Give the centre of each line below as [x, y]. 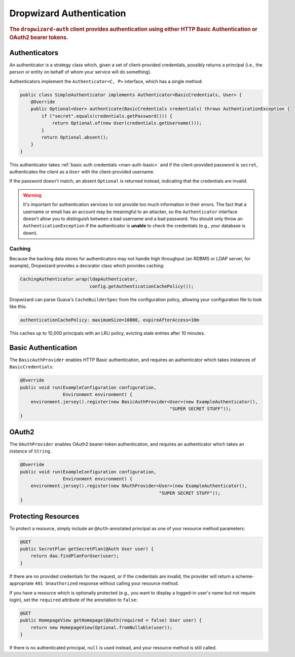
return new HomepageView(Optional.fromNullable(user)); [102, 627]
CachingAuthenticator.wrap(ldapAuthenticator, [79, 279]
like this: [18, 306]
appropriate [22, 583]
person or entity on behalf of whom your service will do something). [80, 72]
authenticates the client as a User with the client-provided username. [82, 172]
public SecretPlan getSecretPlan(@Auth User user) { [87, 549]
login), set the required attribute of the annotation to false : [73, 600]
